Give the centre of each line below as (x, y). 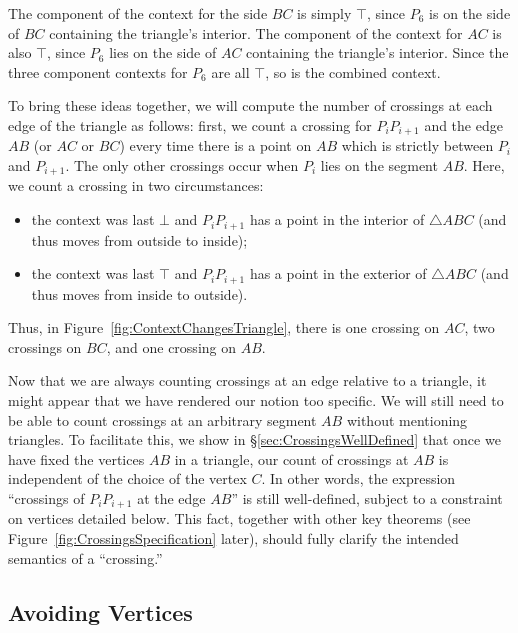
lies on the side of (163, 52)
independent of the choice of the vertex (127, 478)
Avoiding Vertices (100, 611)
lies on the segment (379, 165)
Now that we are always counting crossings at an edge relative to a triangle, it (247, 380)
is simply (324, 13)
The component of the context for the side (138, 13)
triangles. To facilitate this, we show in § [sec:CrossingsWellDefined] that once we (254, 439)
